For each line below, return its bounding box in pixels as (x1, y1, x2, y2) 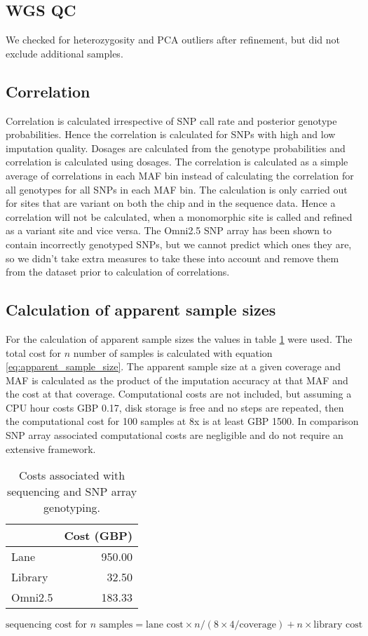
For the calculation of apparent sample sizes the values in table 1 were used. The (6, 331, 353, 346)
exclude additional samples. (6, 46, 123, 60)
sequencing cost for (6, 620, 88, 630)
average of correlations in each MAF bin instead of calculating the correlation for (6, 168, 354, 182)
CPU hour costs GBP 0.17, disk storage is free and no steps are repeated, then (6, 400, 344, 414)
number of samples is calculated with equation (73, 345, 273, 360)
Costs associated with (19, 467, 125, 484)
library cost (313, 620, 363, 630)
